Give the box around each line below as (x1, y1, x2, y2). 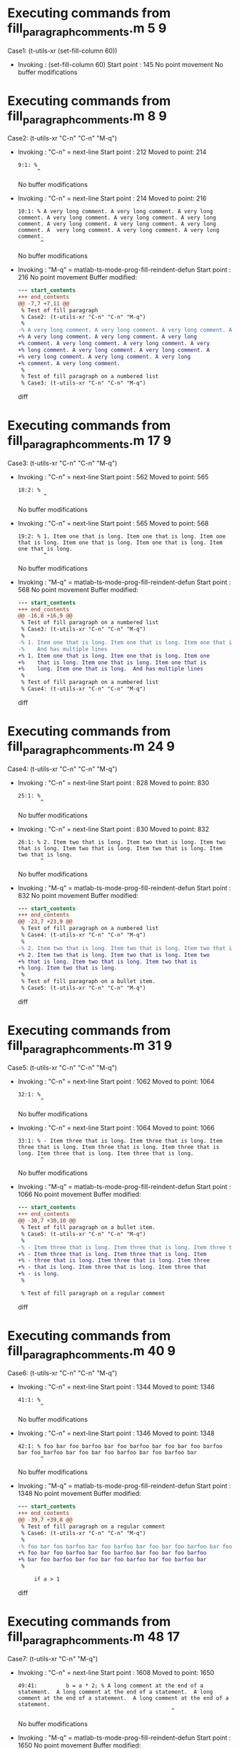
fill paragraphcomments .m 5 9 (7, 20, 167, 39)
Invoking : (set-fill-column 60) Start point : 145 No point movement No (17, 60, 223, 68)
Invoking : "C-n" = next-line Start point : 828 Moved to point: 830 (17, 778, 210, 787)
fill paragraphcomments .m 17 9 (7, 433, 172, 451)
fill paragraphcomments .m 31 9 (7, 1038, 173, 1056)
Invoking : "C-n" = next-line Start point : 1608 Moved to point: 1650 (17, 1668, 215, 1677)
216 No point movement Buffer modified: (17, 273, 138, 282)
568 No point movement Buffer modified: (17, 585, 138, 593)
